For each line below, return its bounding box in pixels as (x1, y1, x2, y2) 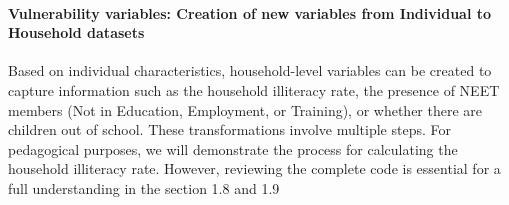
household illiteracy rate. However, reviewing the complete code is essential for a (8, 158, 501, 179)
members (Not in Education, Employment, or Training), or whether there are (8, 99, 483, 120)
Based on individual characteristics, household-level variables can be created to (8, 60, 492, 81)
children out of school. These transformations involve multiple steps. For (8, 119, 451, 140)
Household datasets (8, 22, 145, 43)
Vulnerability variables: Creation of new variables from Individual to (8, 2, 492, 23)
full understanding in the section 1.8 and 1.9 (8, 177, 280, 198)
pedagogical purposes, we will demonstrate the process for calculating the (8, 138, 458, 159)
